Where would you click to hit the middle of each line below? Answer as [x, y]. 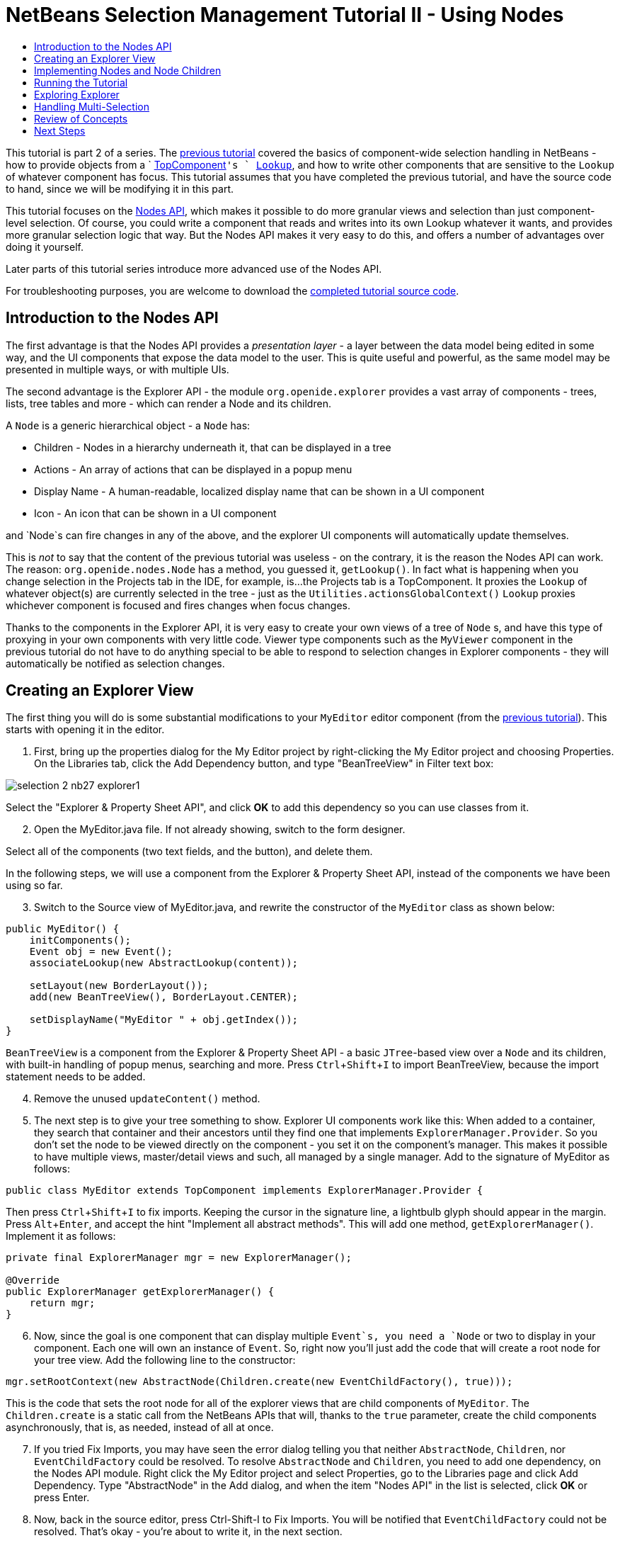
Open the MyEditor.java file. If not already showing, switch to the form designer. [220, 830]
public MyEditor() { [63, 929]
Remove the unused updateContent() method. [147, 1099]
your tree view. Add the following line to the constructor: [165, 1360]
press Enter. [62, 1498]
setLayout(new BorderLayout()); [119, 986]
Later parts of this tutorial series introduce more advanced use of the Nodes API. [194, 269]
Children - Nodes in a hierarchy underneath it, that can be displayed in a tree [213, 447]
